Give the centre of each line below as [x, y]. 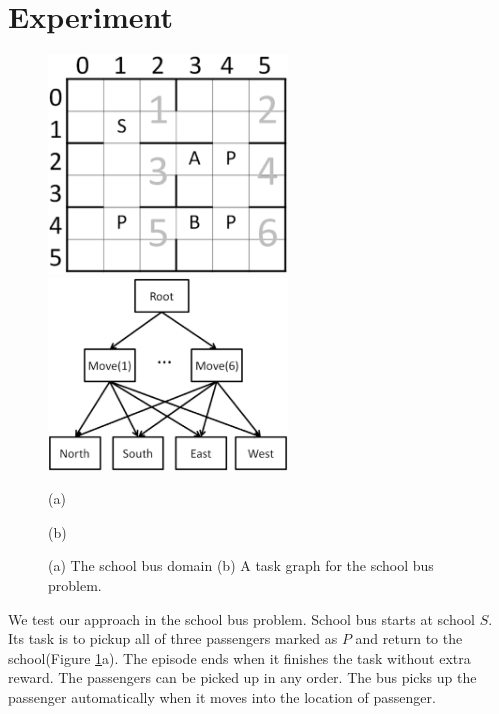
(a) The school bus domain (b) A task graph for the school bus [241, 565]
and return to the [409, 638]
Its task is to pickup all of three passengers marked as [173, 638]
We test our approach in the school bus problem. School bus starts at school [241, 618]
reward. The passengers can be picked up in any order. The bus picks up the [242, 677]
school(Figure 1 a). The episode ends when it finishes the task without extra [239, 657]
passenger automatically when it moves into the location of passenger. [222, 696]
